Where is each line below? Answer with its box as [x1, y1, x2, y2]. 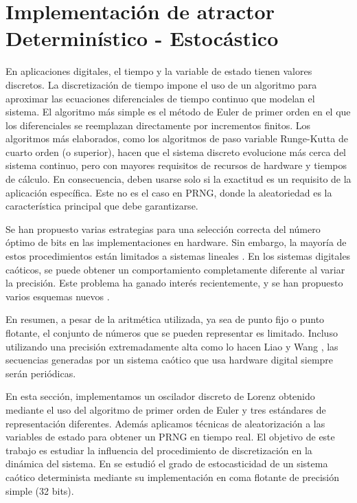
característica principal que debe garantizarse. [5, 199, 198, 213]
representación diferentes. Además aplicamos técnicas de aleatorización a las [5, 416, 325, 430]
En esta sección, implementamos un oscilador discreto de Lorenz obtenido [5, 389, 315, 403]
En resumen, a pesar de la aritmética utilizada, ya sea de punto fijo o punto [5, 312, 325, 326]
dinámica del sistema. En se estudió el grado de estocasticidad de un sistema [5, 456, 328, 471]
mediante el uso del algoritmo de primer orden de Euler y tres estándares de [5, 402, 326, 416]
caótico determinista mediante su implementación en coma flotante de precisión [5, 469, 339, 484]
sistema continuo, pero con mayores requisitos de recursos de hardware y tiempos [5, 158, 347, 172]
